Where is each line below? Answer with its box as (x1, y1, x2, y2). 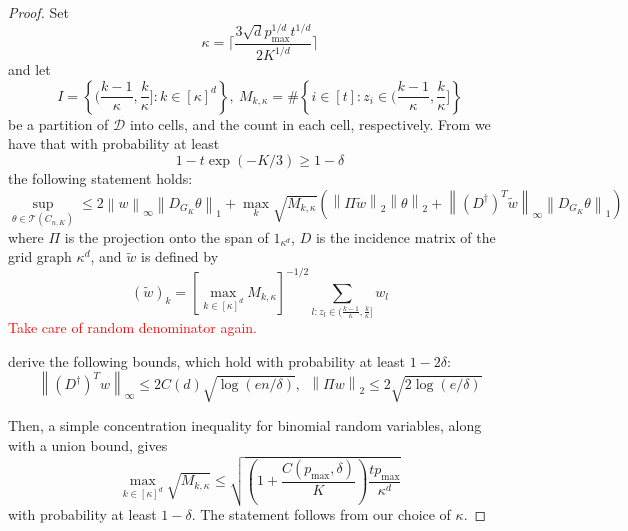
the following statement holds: (8, 168, 193, 189)
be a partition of (8, 113, 109, 134)
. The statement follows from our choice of (191, 504, 451, 525)
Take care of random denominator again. (8, 317, 258, 338)
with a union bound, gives (8, 435, 168, 456)
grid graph (8, 246, 72, 267)
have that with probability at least (8, 133, 220, 154)
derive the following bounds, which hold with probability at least (8, 350, 405, 371)
